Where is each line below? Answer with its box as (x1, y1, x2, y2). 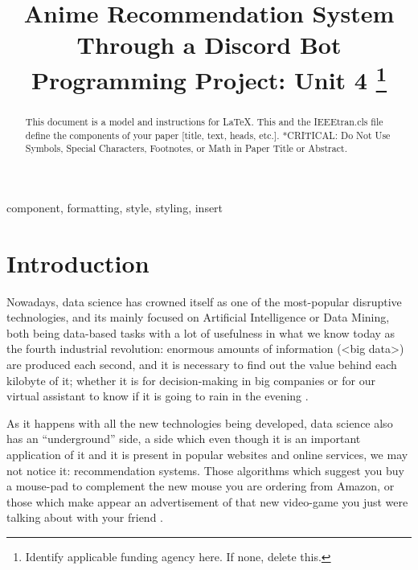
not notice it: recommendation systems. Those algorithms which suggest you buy (6, 461, 404, 478)
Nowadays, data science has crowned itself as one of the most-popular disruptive (6, 293, 402, 310)
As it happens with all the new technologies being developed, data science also (6, 414, 393, 431)
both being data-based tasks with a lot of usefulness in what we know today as (6, 324, 395, 341)
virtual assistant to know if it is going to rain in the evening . (6, 388, 309, 404)
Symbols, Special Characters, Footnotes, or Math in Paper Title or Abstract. (25, 141, 347, 155)
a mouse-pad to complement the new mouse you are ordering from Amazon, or (6, 478, 395, 494)
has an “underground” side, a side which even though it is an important (6, 430, 361, 447)
